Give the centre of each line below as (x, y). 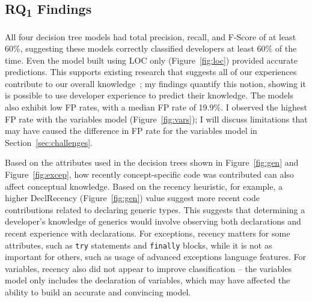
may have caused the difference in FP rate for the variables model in (131, 131)
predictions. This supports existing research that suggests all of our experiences (151, 72)
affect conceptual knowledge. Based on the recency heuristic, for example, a (144, 186)
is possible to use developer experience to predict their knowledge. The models (149, 95)
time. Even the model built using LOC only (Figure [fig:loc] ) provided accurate (151, 60)
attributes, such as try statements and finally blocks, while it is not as (139, 245)
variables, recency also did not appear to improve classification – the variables (148, 268)
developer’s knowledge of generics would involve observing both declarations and (153, 221)
